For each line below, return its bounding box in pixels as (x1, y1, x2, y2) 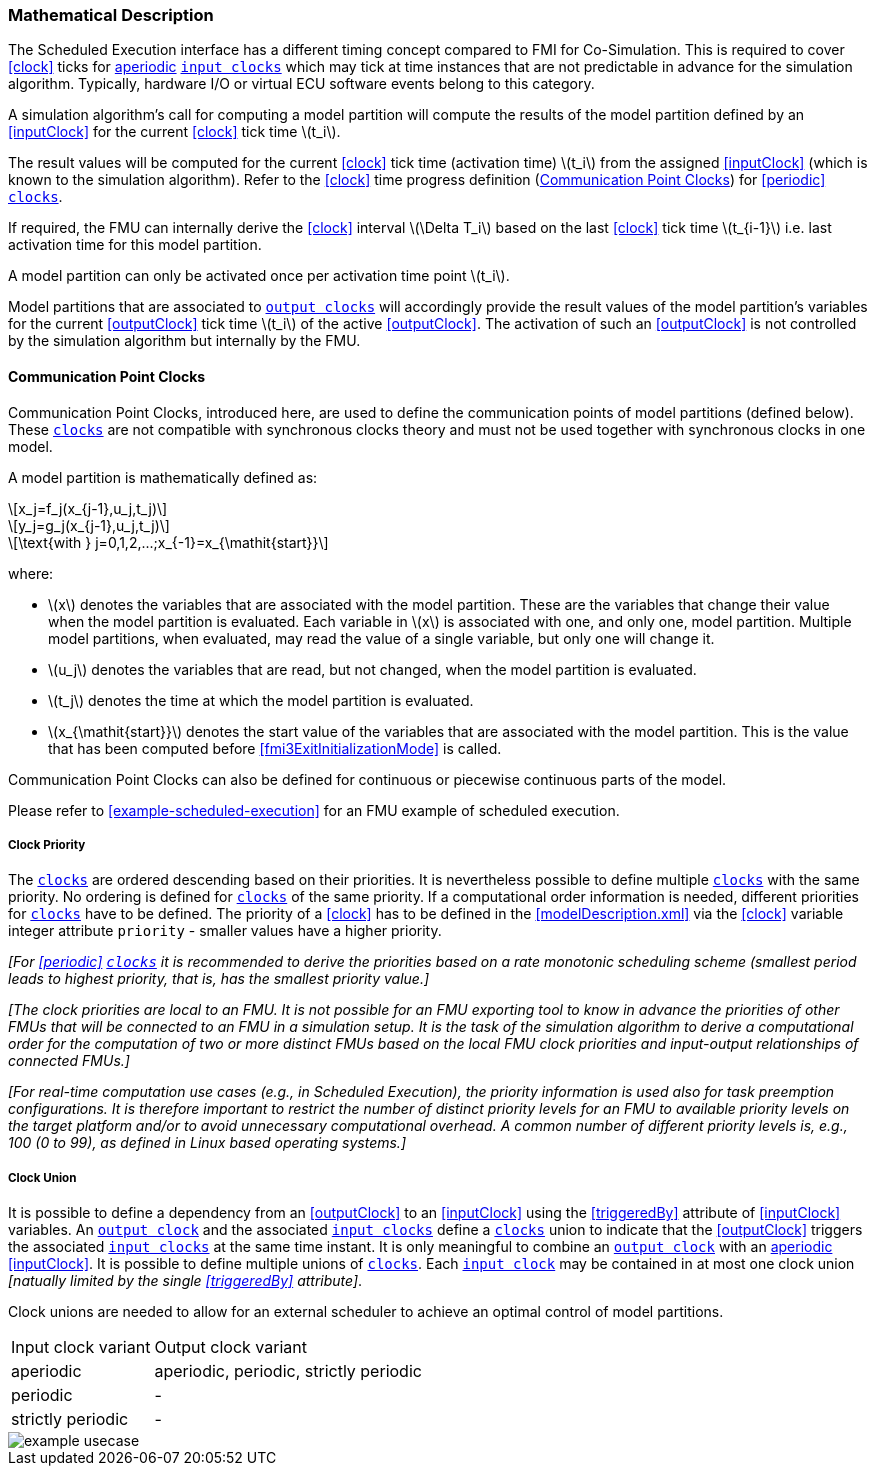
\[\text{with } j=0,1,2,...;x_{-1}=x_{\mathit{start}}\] (8, 533, 329, 551)
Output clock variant (154, 1337, 307, 1358)
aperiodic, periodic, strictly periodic (154, 1361, 422, 1382)
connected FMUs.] (8, 1052, 130, 1070)
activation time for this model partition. (8, 236, 262, 254)
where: (8, 564, 54, 582)
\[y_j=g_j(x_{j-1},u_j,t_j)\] (8, 516, 170, 534)
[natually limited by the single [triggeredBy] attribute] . (8, 1272, 363, 1290)
